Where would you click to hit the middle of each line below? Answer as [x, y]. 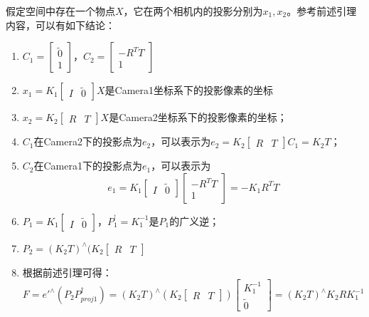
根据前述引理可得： [67, 272]
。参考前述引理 [322, 11]
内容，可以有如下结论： [60, 25]
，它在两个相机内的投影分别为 [193, 11]
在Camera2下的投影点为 [88, 141]
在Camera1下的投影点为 [88, 166]
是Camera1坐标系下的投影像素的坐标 [189, 90]
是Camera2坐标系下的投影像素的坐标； [198, 117]
